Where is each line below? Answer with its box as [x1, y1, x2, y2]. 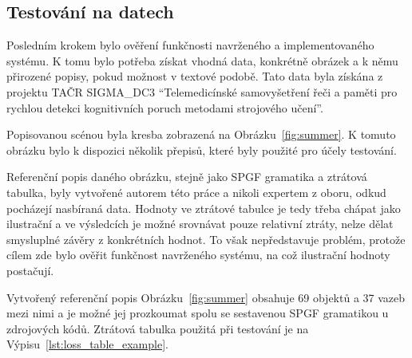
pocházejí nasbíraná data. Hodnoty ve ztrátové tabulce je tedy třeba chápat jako [6, 199, 401, 216]
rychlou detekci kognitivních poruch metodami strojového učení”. [6, 99, 323, 116]
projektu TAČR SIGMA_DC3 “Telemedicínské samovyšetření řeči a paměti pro [6, 83, 398, 100]
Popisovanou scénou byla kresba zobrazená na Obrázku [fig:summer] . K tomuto [6, 126, 396, 143]
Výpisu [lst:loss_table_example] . [6, 336, 168, 352]
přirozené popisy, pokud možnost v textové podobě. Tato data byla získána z [6, 68, 383, 85]
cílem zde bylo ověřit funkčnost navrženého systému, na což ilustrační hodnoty [6, 246, 390, 263]
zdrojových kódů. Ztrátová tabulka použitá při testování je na [6, 320, 309, 336]
